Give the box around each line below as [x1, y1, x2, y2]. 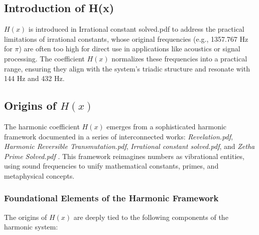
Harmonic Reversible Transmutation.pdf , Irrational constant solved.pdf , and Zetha [4, 141, 255, 151]
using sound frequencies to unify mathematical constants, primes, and [4, 161, 219, 171]
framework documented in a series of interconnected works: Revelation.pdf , [4, 131, 233, 141]
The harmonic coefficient [4, 121, 80, 131]
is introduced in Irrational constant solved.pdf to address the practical [28, 24, 244, 34]
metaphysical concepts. [4, 170, 75, 181]
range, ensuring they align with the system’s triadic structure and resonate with [4, 63, 250, 73]
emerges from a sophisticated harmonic [106, 121, 227, 131]
